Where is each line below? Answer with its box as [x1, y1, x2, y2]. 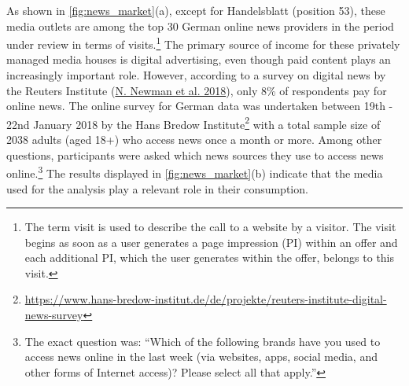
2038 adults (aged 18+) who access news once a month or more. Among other [6, 131, 382, 148]
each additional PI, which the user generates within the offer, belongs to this [24, 249, 395, 266]
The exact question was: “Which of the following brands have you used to [24, 333, 381, 349]
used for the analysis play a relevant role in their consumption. [6, 180, 308, 197]
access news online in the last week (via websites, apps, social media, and [24, 348, 378, 365]
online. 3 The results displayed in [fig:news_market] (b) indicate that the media [6, 163, 383, 181]
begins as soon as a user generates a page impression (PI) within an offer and [24, 233, 398, 250]
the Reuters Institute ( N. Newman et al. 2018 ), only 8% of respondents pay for [6, 82, 387, 98]
